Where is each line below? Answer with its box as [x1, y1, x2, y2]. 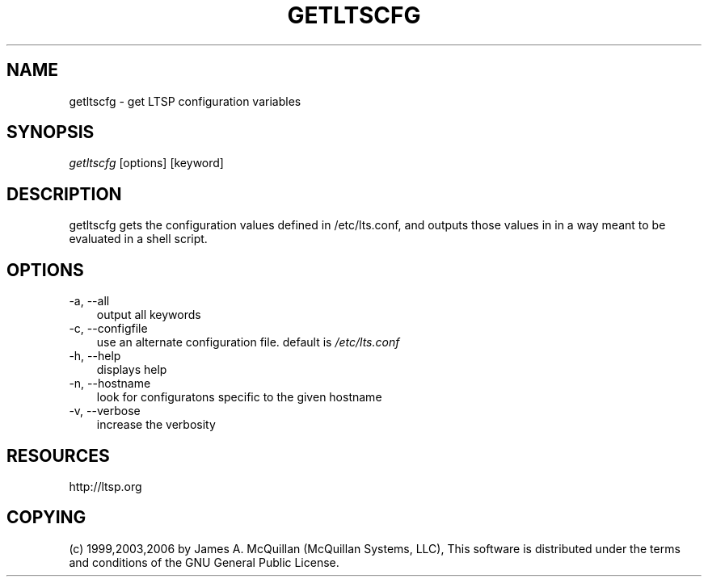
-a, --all [69, 294, 110, 308]
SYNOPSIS [6, 122, 95, 143]
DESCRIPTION [6, 183, 122, 204]
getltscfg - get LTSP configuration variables [69, 94, 301, 108]
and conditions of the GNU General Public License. [69, 555, 339, 569]
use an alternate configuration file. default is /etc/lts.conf [96, 335, 400, 350]
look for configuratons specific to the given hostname [96, 390, 382, 405]
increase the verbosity [96, 417, 216, 432]
